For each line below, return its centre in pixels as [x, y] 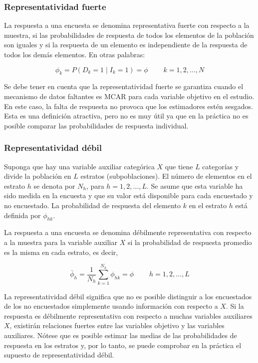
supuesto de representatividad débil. [59, 355]
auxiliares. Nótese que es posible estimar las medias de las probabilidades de [121, 335]
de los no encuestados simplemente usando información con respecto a [111, 306]
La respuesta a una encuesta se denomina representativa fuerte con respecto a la [127, 25]
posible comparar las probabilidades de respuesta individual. [96, 125]
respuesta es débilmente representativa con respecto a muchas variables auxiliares [128, 315]
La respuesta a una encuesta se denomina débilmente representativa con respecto [128, 232]
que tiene [179, 166]
